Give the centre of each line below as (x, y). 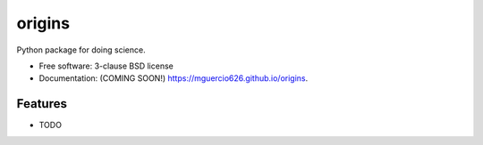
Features (42, 104)
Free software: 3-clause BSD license (106, 66)
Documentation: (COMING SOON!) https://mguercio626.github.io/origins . (174, 78)
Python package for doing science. (81, 50)
